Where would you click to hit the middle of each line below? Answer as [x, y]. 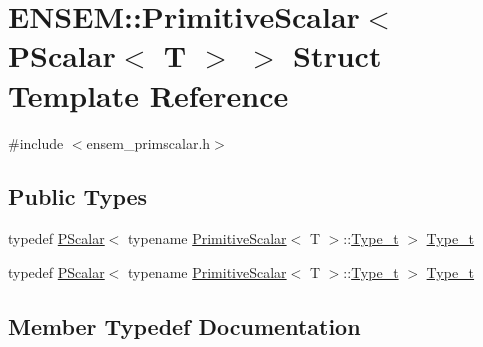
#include [36, 142]
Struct [337, 55]
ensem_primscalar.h [148, 142]
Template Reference [148, 94]
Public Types [78, 196]
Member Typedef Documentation [184, 325]
